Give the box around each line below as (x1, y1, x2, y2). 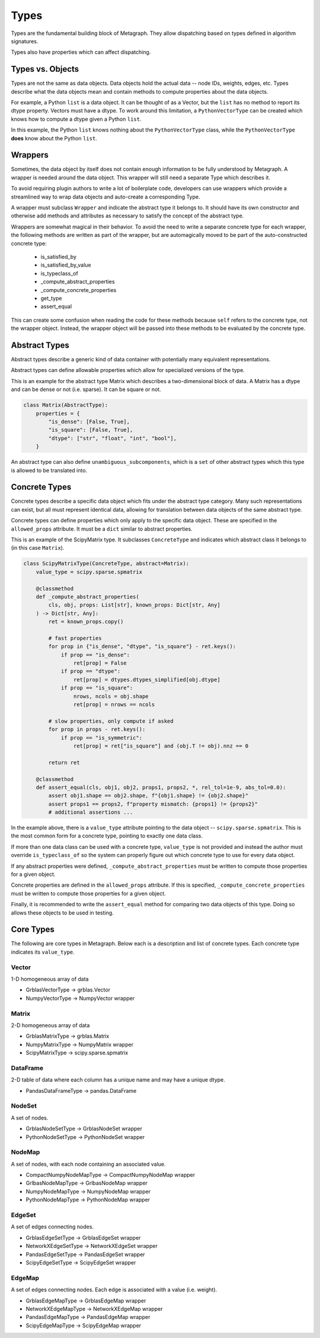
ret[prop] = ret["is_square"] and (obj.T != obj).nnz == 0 (73, 742, 249, 749)
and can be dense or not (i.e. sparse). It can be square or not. (11, 386, 161, 393)
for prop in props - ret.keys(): (48, 726, 146, 733)
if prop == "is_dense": (60, 652, 130, 658)
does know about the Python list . (11, 134, 97, 142)
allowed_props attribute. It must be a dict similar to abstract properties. (11, 525, 193, 532)
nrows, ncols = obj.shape (73, 693, 149, 700)
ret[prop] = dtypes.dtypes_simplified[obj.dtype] (73, 676, 220, 683)
